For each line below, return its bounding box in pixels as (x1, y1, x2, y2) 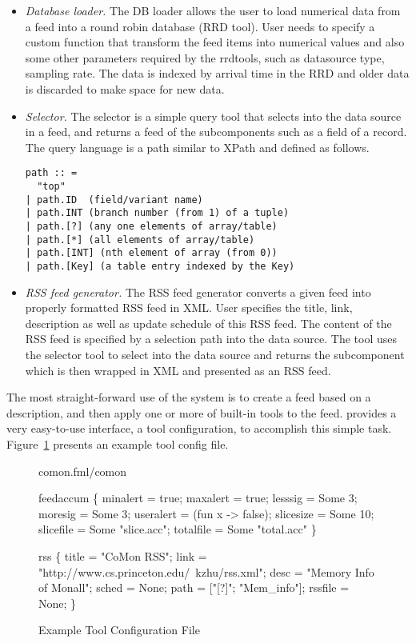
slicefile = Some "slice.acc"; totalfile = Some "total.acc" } (38, 521, 317, 537)
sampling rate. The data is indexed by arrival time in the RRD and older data (25, 65, 410, 82)
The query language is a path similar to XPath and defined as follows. (25, 138, 370, 155)
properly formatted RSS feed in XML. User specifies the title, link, (25, 299, 353, 316)
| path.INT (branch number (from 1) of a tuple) (25, 207, 290, 219)
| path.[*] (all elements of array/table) (25, 234, 255, 246)
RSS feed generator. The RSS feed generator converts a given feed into (25, 283, 371, 300)
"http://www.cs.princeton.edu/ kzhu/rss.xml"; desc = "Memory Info (38, 563, 374, 580)
